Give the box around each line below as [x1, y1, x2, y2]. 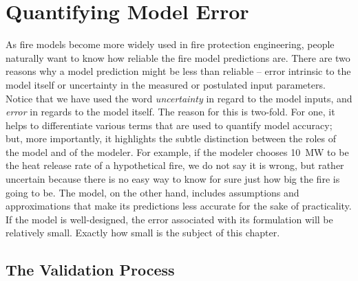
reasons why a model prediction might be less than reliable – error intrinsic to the [6, 64, 351, 78]
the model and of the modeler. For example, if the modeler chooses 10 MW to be [6, 144, 349, 159]
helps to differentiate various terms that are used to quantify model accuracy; [6, 117, 333, 132]
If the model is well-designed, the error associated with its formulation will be [6, 212, 333, 226]
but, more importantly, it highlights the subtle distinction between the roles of [6, 131, 336, 146]
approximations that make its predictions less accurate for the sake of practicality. [6, 199, 352, 213]
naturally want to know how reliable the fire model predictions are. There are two [6, 50, 350, 65]
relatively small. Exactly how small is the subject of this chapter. [6, 225, 280, 240]
